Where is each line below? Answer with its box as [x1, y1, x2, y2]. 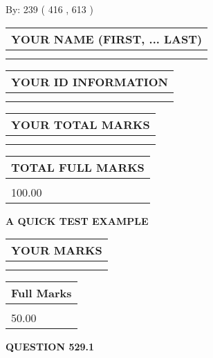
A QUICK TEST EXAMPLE [6, 213, 149, 228]
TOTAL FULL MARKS [11, 159, 145, 175]
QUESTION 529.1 [6, 339, 95, 354]
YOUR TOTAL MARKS [11, 116, 150, 132]
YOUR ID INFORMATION [11, 73, 168, 90]
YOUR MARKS [11, 242, 102, 259]
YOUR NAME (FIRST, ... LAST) [11, 30, 203, 47]
